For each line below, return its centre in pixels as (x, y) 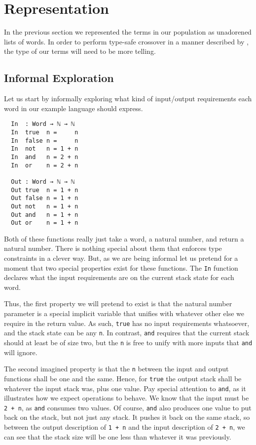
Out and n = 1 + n (45, 215)
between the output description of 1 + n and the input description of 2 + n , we (125, 427)
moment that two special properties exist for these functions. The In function (121, 267)
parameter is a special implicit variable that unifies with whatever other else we (124, 313)
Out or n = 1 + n (45, 223)
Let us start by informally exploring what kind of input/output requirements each (128, 99)
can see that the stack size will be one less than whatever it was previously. (118, 436)
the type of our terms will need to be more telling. (80, 51)
